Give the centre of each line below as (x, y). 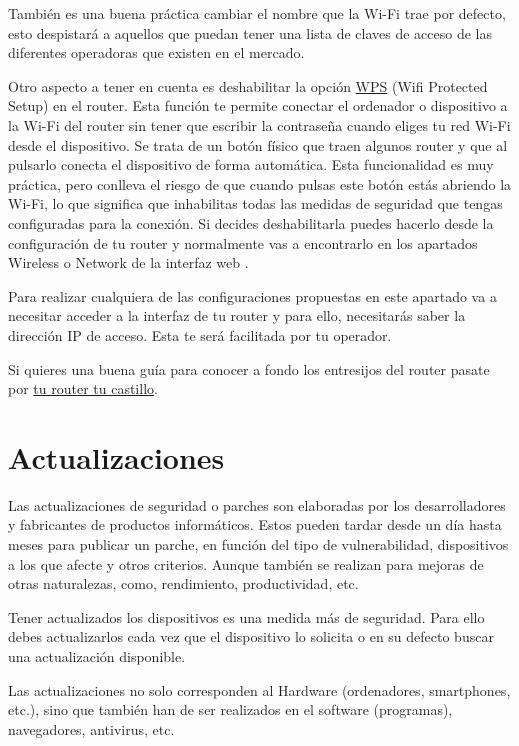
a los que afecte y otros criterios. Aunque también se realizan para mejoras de (246, 563)
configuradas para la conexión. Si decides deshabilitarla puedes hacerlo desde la (251, 222)
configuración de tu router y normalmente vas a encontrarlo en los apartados (243, 242)
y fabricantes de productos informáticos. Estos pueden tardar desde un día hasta (255, 524)
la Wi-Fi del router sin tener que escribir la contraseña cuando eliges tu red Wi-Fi (259, 124)
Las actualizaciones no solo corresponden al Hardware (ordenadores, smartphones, (259, 689)
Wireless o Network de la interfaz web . (128, 262)
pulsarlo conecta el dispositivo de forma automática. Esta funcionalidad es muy (251, 164)
